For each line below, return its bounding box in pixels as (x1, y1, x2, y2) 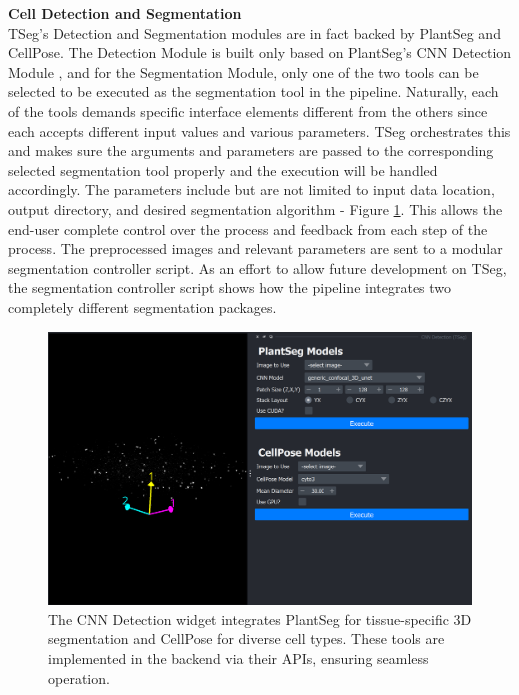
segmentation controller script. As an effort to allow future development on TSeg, (8, 257, 507, 278)
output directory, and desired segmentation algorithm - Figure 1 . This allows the (8, 198, 503, 219)
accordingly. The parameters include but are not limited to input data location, (8, 179, 495, 200)
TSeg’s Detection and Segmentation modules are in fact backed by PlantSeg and (8, 22, 501, 43)
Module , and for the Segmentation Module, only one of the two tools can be (8, 61, 479, 82)
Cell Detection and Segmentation (8, 3, 242, 23)
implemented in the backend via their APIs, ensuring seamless (48, 647, 429, 668)
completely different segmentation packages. (8, 296, 277, 317)
